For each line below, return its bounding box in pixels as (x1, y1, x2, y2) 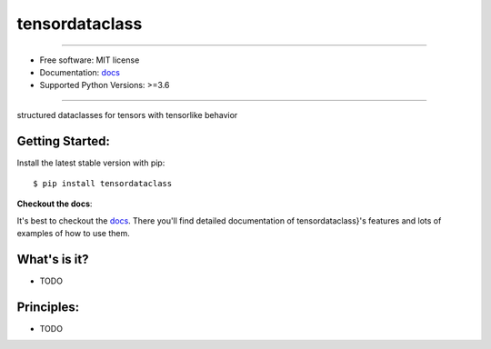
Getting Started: (16, 133, 111, 149)
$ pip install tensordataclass (33, 178, 173, 189)
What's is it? (16, 252, 89, 267)
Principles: (16, 299, 80, 314)
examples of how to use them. (16, 228, 131, 239)
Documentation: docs (39, 66, 120, 77)
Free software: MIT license (39, 55, 140, 65)
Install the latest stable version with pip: (16, 157, 165, 168)
